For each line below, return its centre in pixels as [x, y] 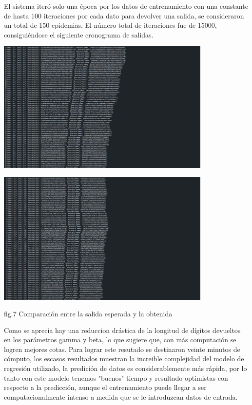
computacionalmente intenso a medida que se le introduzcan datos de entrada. [121, 396]
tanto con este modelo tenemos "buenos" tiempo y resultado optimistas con [116, 377]
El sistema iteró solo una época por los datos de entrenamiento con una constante [126, 6]
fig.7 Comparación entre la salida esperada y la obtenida [88, 313]
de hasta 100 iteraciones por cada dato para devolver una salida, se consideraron [124, 15]
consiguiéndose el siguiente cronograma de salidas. [79, 34]
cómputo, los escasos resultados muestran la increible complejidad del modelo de [124, 359]
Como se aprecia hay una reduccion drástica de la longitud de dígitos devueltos [122, 330]
